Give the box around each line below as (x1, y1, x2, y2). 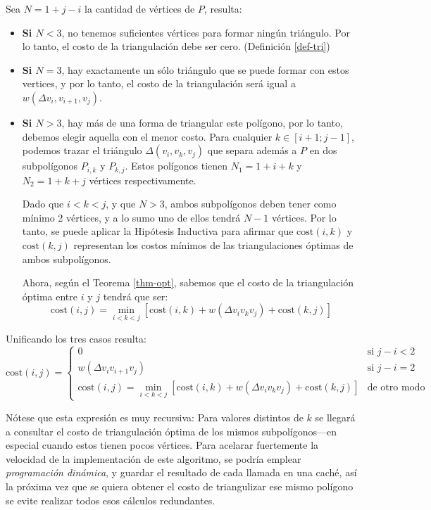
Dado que (22, 196, 64, 211)
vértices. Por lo (271, 210, 337, 224)
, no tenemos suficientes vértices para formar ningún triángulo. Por (61, 25, 350, 39)
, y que (106, 196, 136, 211)
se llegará (315, 409, 356, 424)
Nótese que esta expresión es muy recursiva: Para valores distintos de (6, 409, 304, 424)
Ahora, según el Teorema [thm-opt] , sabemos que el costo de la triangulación (22, 275, 354, 290)
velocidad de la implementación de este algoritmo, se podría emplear (6, 451, 301, 466)
